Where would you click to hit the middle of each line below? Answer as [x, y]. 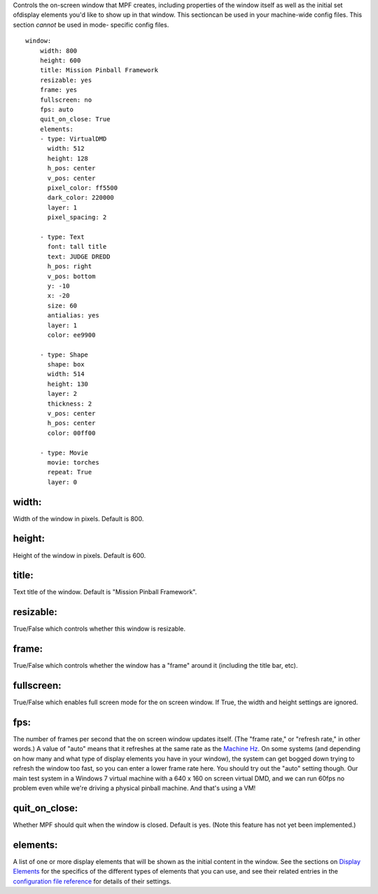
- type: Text [62, 237]
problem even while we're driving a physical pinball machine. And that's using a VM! [134, 788]
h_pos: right [70, 267]
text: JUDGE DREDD [79, 256]
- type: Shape [64, 355]
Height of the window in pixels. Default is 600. [79, 555]
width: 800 [58, 50]
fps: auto [56, 109]
